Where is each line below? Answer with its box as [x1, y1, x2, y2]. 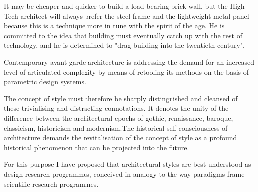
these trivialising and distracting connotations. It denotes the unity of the [4, 103, 229, 113]
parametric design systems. [4, 76, 86, 87]
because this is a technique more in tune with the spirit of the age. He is [4, 20, 225, 31]
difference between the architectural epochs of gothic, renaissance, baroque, [4, 112, 233, 123]
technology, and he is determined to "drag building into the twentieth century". [4, 40, 245, 50]
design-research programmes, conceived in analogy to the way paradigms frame [4, 168, 245, 179]
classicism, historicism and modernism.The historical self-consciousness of [4, 122, 228, 133]
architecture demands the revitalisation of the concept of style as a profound [4, 132, 237, 143]
